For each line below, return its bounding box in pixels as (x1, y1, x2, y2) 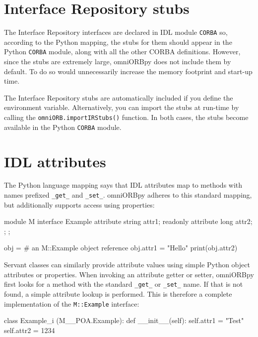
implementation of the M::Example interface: (4, 298, 139, 309)
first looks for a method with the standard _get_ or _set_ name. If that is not (4, 279, 243, 289)
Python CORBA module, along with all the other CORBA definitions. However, (4, 46, 241, 57)
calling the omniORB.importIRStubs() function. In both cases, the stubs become (4, 112, 249, 122)
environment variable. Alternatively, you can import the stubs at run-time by (4, 102, 239, 112)
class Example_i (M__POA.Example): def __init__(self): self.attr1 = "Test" (4, 315, 244, 326)
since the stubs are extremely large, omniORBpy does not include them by (4, 56, 231, 67)
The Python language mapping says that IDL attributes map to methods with (4, 180, 243, 190)
